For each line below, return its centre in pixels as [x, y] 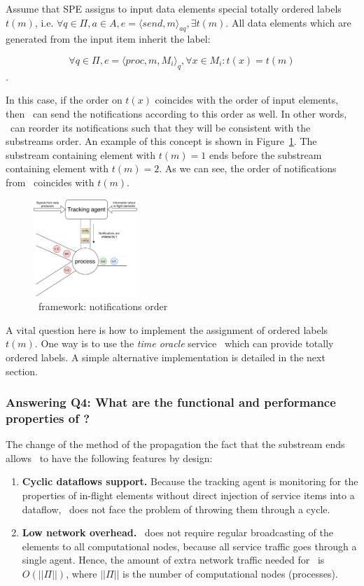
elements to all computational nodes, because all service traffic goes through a [189, 546]
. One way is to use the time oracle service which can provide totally [184, 343]
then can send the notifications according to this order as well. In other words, [176, 113]
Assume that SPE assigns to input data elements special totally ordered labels [174, 8]
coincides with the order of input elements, [247, 100]
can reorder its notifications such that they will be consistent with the [160, 127]
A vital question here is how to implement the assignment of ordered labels [167, 329]
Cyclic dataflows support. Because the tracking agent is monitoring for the [190, 481]
